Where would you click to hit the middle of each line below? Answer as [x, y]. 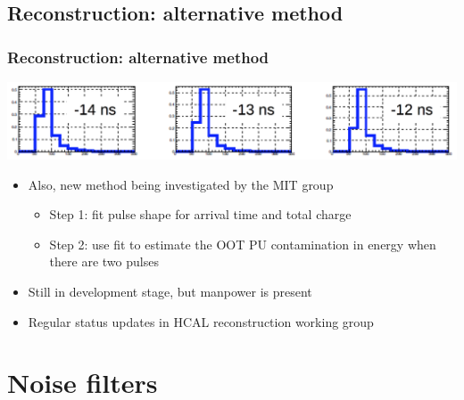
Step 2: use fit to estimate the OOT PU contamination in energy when [243, 244]
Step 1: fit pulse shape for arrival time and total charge [200, 214]
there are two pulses [104, 261]
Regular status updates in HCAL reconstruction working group [201, 321]
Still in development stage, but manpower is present [170, 292]
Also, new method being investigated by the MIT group [181, 184]
